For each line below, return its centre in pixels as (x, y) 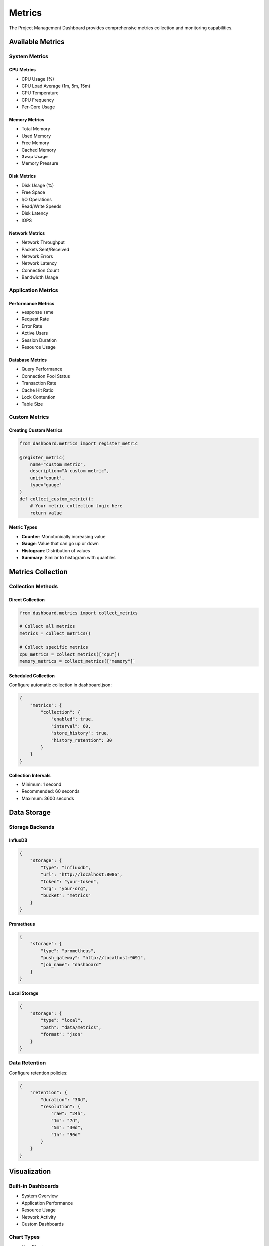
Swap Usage (35, 156)
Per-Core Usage (38, 107)
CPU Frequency (38, 100)
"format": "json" (62, 1034)
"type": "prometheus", (68, 951)
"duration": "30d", (64, 1100)
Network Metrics (27, 233)
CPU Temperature (40, 93)
